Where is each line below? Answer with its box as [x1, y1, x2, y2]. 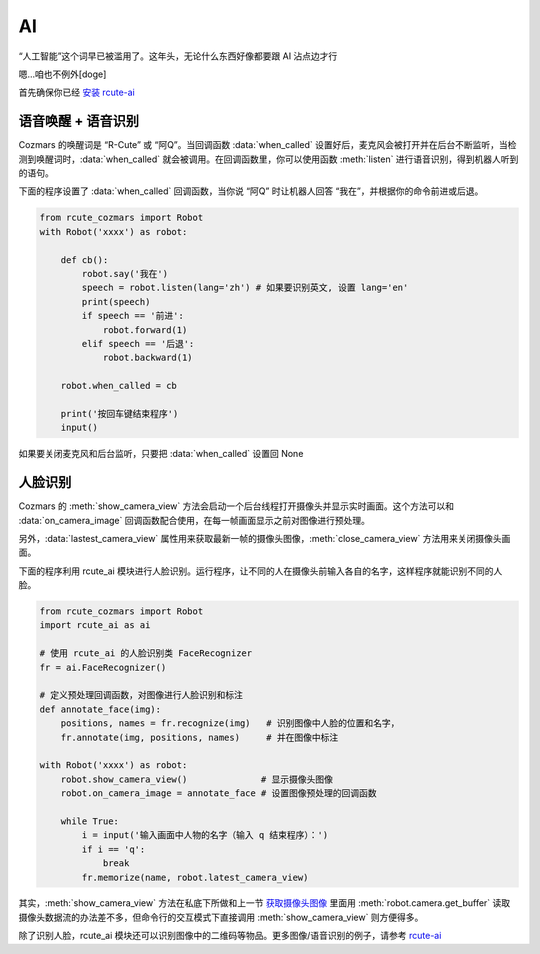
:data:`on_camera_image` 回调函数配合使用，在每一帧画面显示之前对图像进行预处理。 [18, 514, 370, 526]
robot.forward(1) [102, 324, 188, 335]
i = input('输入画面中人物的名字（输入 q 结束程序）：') [81, 830, 329, 841]
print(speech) [81, 296, 151, 307]
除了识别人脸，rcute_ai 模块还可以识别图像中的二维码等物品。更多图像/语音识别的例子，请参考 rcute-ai [18, 930, 442, 942]
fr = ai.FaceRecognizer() [39, 661, 167, 673]
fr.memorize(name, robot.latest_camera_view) [81, 871, 309, 883]
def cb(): [60, 254, 109, 265]
